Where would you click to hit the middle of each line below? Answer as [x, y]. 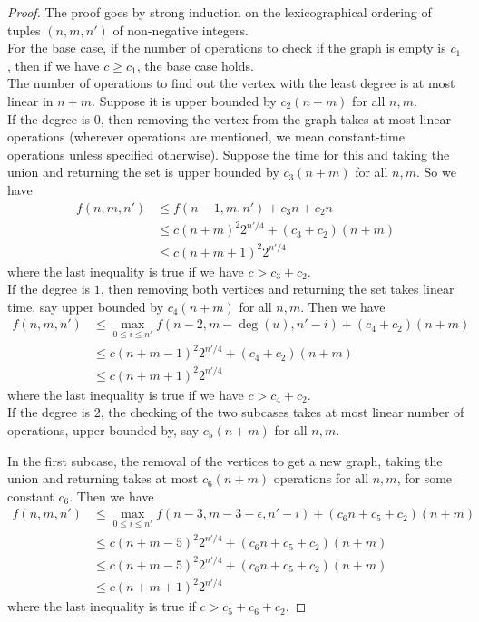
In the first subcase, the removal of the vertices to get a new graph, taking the [225, 460]
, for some [425, 478]
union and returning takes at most [103, 478]
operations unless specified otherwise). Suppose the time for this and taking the [229, 154]
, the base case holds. [195, 65]
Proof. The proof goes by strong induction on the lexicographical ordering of [220, 12]
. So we [436, 172]
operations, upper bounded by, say [103, 429]
